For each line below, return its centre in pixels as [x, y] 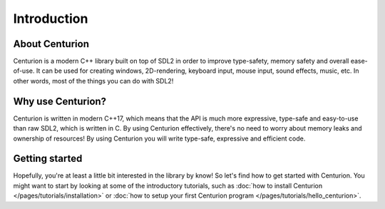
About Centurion [51, 44]
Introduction [51, 19]
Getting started [48, 159]
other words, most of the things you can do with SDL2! [93, 81]
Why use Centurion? [60, 101]
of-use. [24, 71]
